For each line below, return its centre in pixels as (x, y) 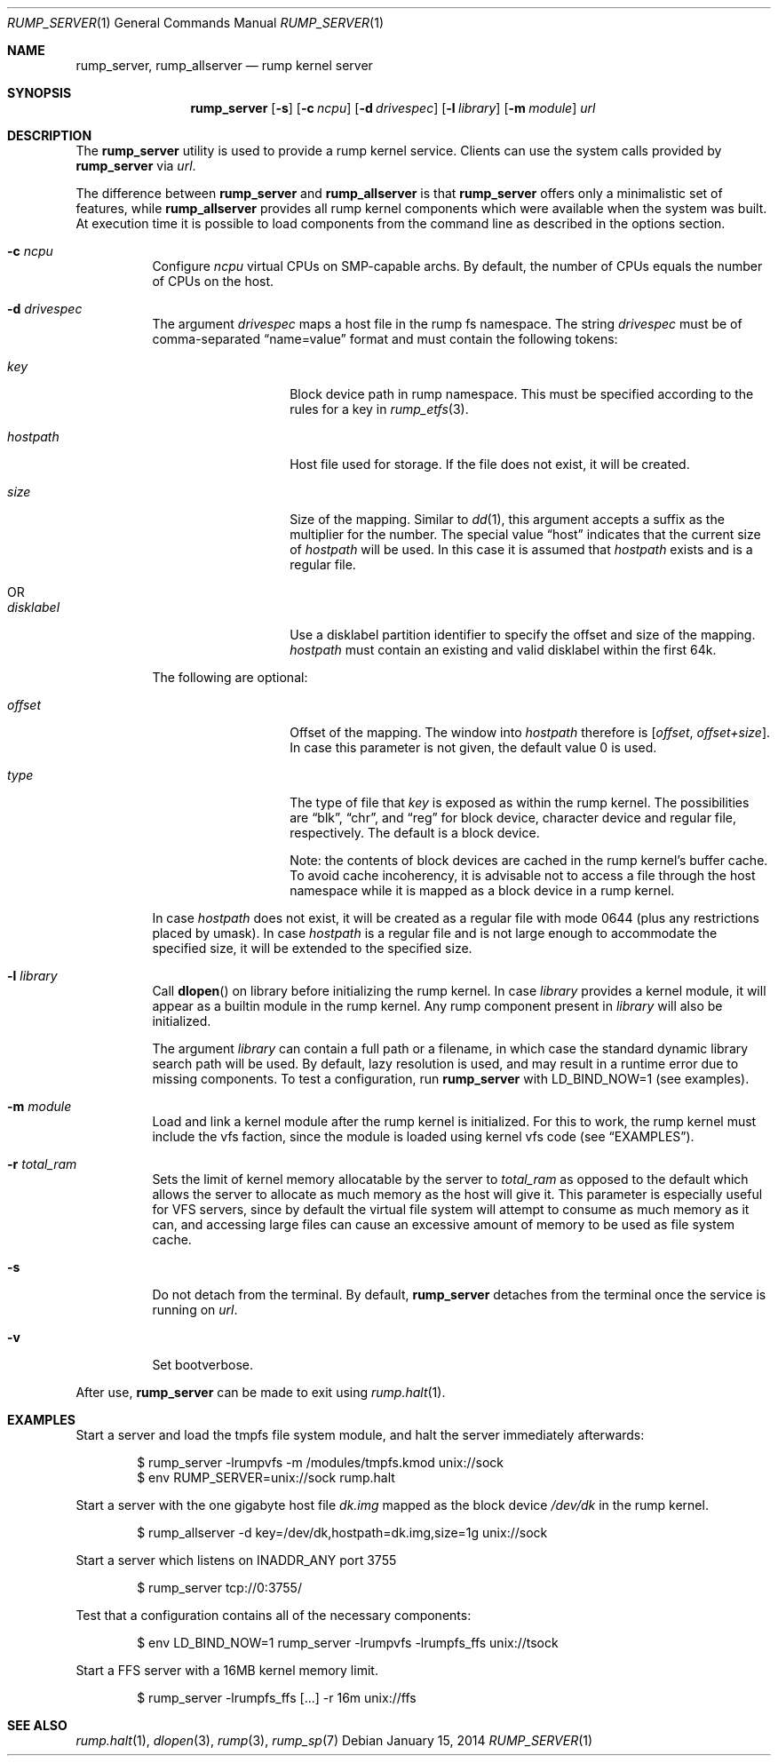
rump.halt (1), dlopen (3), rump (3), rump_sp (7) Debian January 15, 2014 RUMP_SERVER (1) (334, 1740)
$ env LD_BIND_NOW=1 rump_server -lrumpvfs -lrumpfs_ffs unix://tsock (348, 1643)
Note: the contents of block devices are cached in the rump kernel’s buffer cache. (529, 860)
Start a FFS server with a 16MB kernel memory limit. (227, 1670)
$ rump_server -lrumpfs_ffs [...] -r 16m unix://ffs (277, 1698)
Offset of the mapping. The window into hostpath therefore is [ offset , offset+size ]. (530, 732)
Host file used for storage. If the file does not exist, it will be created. (490, 464)
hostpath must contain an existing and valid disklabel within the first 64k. (503, 650)
